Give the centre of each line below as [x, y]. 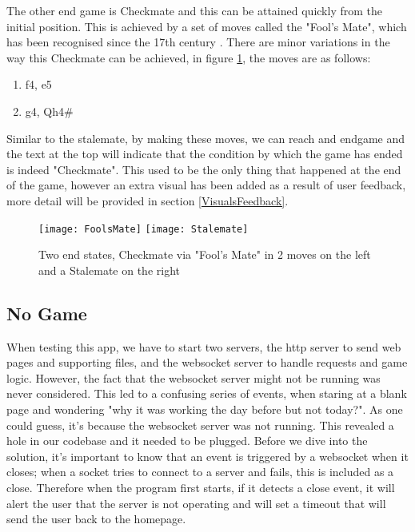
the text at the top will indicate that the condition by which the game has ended [205, 154]
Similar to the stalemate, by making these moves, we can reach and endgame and [206, 138]
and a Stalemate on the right [109, 270]
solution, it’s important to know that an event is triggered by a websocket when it [207, 456]
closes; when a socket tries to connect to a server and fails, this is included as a [200, 472]
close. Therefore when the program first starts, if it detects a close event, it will [201, 487]
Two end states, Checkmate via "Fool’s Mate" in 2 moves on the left [205, 254]
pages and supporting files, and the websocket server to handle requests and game [207, 362]
